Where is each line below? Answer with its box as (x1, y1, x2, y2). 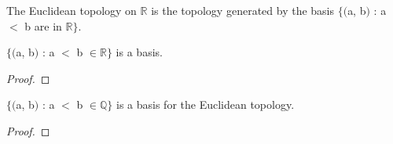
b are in (24, 17, 62, 34)
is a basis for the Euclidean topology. (116, 96, 295, 113)
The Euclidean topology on (6, 2, 137, 18)
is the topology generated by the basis (151, 2, 334, 18)
